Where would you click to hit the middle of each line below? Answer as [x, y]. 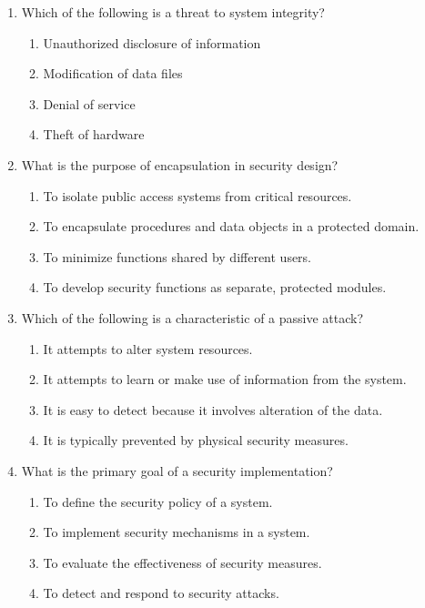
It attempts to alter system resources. [148, 348]
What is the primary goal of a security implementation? [177, 470]
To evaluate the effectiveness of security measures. [182, 562]
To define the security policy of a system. [158, 501]
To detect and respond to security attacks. [161, 593]
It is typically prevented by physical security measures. [196, 440]
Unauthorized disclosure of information [152, 42]
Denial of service [89, 103]
